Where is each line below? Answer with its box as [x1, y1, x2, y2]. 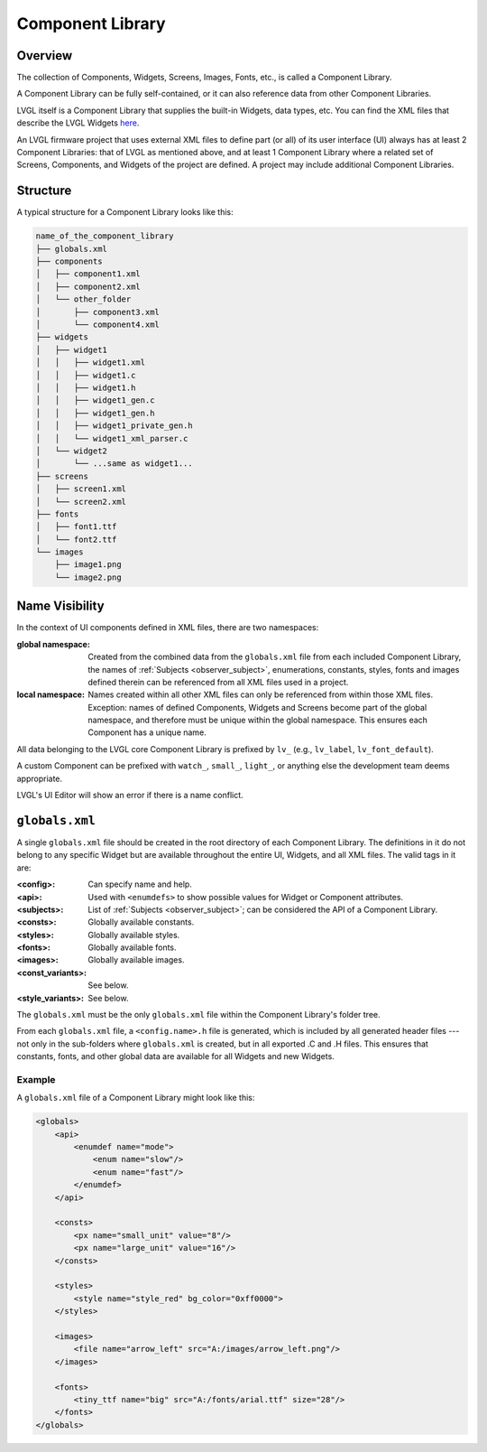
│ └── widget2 [35, 445, 108, 456]
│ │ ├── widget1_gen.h [35, 407, 155, 418]
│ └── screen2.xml [35, 497, 126, 507]
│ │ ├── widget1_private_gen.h [35, 421, 193, 431]
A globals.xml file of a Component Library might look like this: [16, 1093, 255, 1103]
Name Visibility [16, 599, 105, 614]
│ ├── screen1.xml [35, 484, 126, 494]
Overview [16, 48, 73, 63]
